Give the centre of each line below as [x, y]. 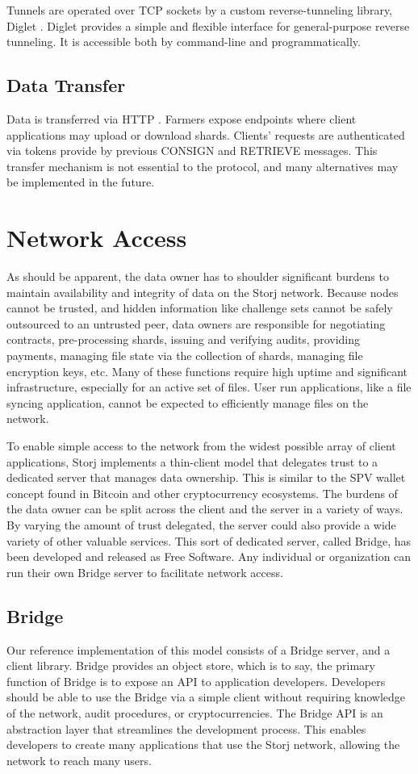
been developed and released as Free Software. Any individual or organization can [209, 556]
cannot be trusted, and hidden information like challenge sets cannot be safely [200, 308]
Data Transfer [66, 85]
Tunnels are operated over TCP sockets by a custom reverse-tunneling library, [200, 10]
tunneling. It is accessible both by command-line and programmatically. [184, 42]
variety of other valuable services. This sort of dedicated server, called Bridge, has [209, 540]
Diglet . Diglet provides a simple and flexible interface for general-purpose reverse [208, 25]
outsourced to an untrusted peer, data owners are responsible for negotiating [196, 323]
